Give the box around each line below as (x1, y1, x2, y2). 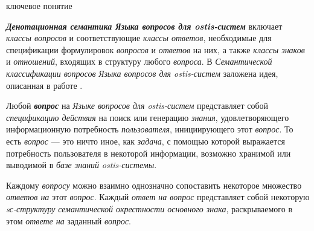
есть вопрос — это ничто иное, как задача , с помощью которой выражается (6, 134, 285, 147)
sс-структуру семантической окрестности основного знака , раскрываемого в (6, 202, 293, 215)
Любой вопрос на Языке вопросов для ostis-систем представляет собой (6, 99, 269, 112)
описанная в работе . (6, 79, 83, 91)
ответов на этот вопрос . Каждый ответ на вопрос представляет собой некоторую (6, 190, 310, 203)
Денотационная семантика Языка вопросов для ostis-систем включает (6, 19, 283, 32)
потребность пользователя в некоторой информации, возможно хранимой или (6, 146, 291, 159)
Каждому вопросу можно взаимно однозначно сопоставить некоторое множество (6, 178, 302, 191)
